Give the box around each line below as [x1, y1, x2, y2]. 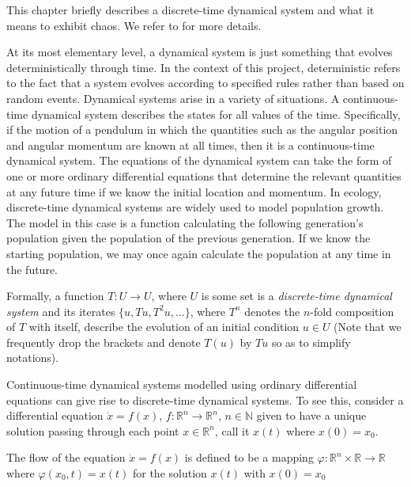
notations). [6, 349, 59, 366]
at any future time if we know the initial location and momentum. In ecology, [6, 183, 382, 200]
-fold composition [310, 302, 394, 319]
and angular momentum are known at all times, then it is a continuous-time [6, 136, 375, 153]
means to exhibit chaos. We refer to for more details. [6, 17, 262, 33]
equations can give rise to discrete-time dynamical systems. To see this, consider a [6, 391, 404, 408]
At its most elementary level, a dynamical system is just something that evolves [6, 44, 393, 60]
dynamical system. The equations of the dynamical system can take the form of [6, 152, 392, 169]
